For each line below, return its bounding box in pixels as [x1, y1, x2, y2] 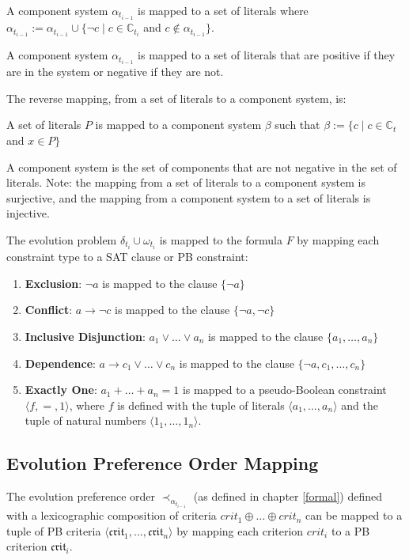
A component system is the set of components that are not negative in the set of [6, 158, 397, 175]
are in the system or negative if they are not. [6, 63, 224, 80]
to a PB [331, 522, 370, 539]
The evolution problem [6, 232, 117, 248]
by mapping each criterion [176, 522, 304, 539]
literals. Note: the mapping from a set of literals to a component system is [6, 174, 365, 191]
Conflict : [25, 301, 73, 318]
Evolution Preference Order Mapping [6, 451, 319, 475]
